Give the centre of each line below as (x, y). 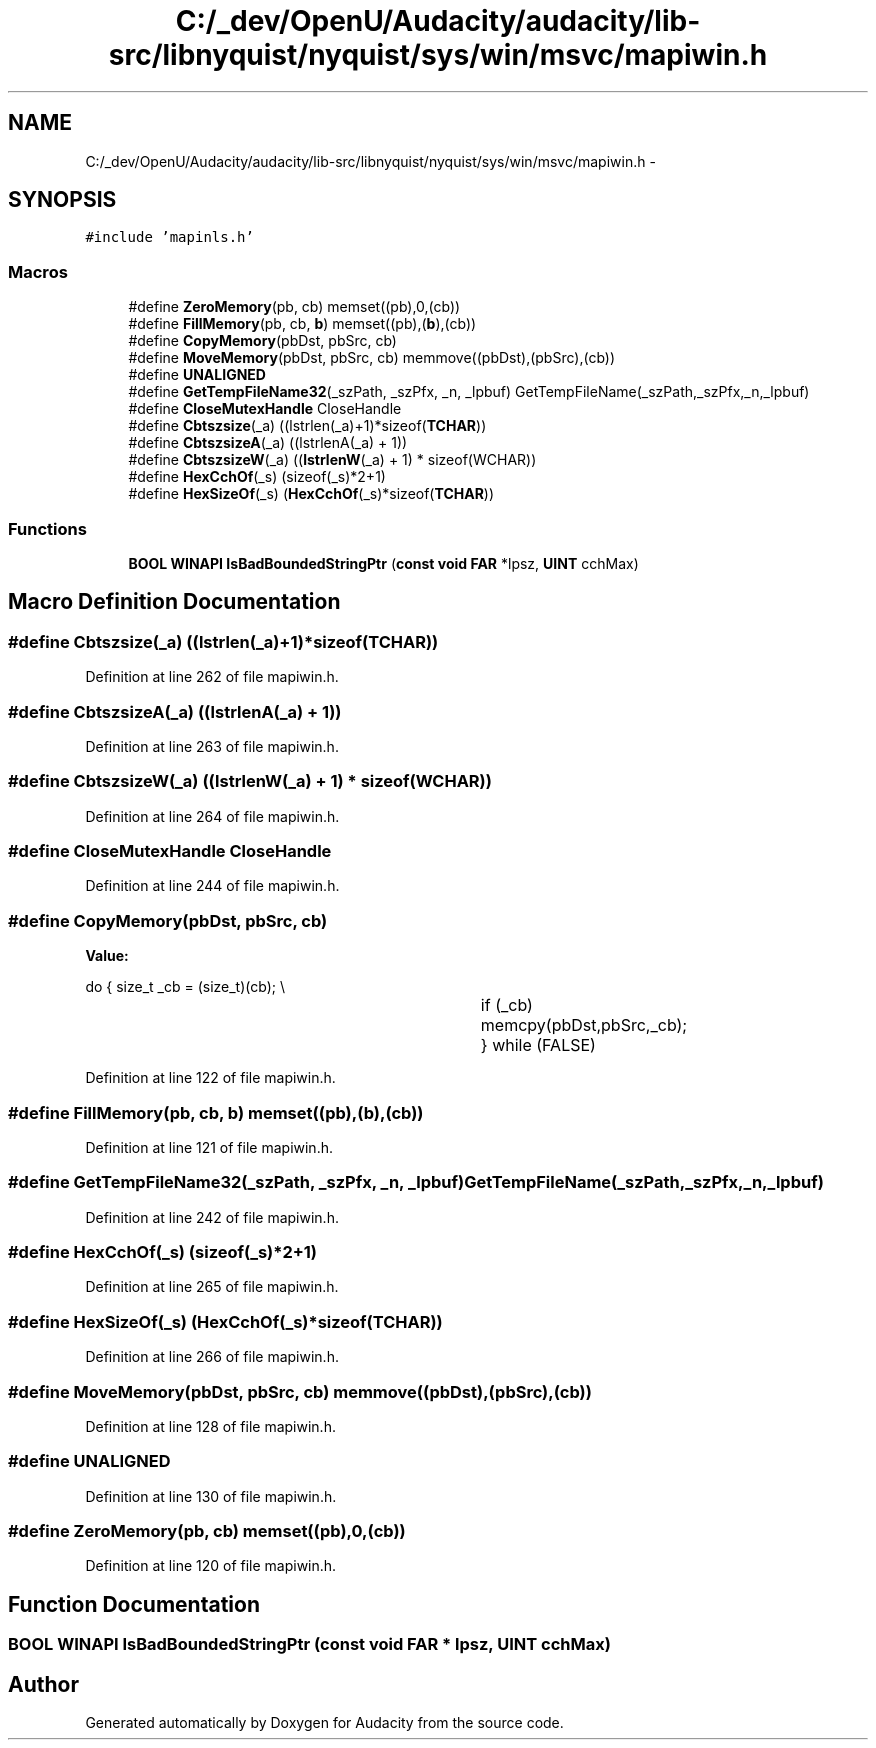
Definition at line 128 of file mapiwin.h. (210, 1426)
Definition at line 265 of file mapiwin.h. (212, 1287)
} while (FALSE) (538, 1045)
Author (43, 1684)
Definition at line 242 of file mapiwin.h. (212, 1217)
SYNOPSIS (62, 200)
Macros (38, 271)
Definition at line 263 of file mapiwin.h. (212, 746)
